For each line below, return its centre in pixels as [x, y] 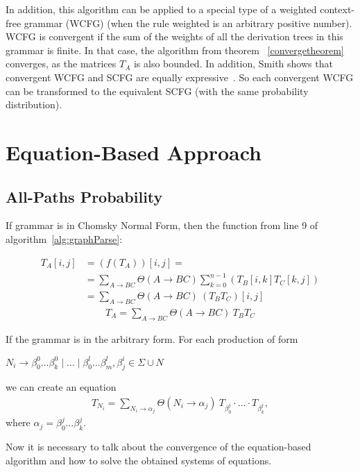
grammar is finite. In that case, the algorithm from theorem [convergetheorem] [175, 50]
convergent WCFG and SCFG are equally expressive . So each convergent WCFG [180, 77]
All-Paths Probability [84, 196]
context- [337, 9]
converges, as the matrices [61, 64]
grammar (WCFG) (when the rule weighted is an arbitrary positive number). [188, 23]
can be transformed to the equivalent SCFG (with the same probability [157, 91]
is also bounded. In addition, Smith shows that [233, 64]
